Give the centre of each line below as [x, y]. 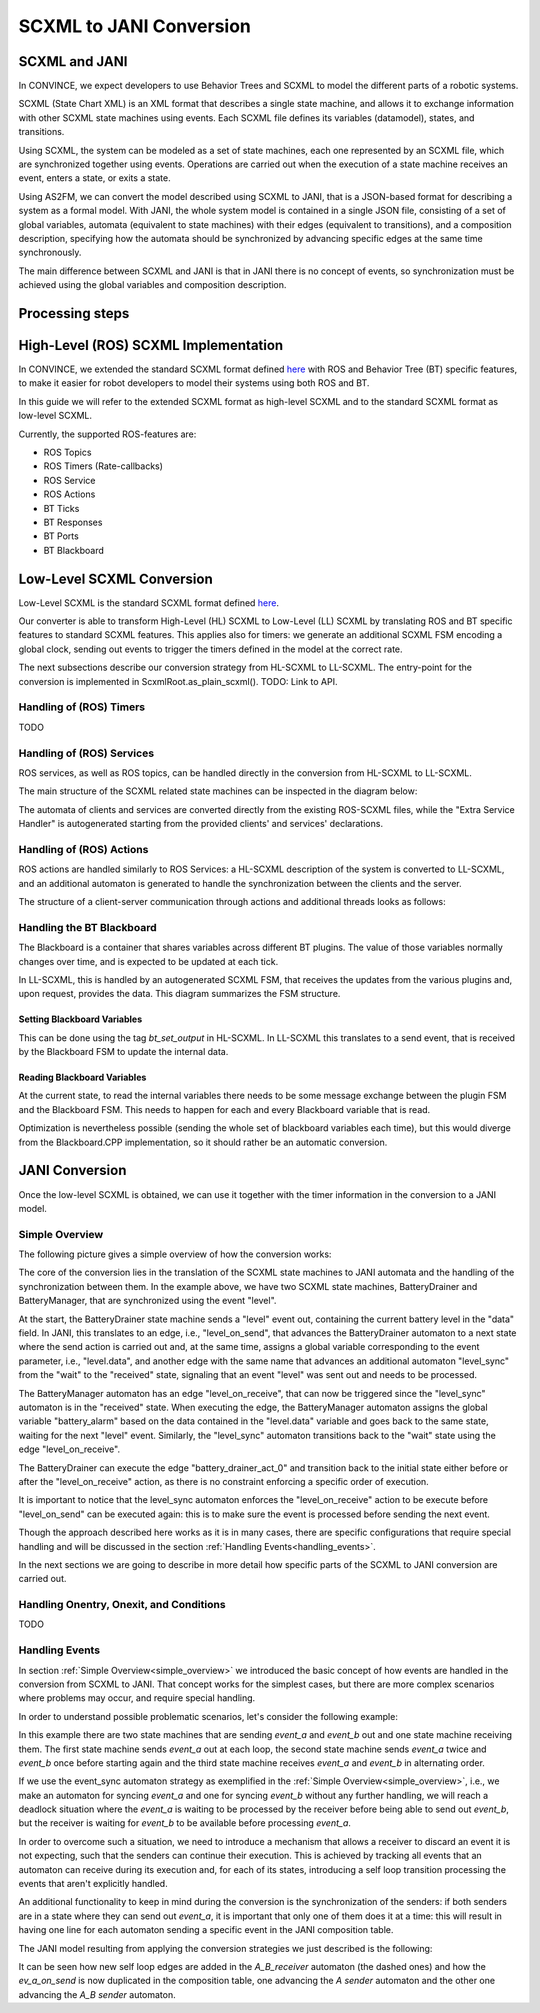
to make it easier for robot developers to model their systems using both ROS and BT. [194, 383]
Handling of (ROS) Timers [82, 707]
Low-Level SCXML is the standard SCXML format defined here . [149, 602]
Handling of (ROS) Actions [83, 849]
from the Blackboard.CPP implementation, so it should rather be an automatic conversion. [203, 1142]
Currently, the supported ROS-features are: [107, 434]
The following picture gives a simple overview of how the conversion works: [175, 1254]
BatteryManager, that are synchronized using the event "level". [147, 1301]
